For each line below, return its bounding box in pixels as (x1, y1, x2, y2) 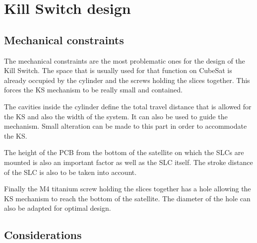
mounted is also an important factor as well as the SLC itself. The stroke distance (4, 157, 253, 167)
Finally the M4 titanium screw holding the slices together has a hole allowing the (4, 183, 251, 194)
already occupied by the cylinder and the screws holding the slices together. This (4, 75, 250, 85)
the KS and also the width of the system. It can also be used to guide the (4, 111, 228, 121)
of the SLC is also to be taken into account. (4, 166, 137, 177)
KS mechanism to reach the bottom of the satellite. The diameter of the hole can (4, 193, 251, 203)
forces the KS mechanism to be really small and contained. (4, 84, 183, 95)
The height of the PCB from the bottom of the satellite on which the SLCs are (4, 147, 244, 158)
